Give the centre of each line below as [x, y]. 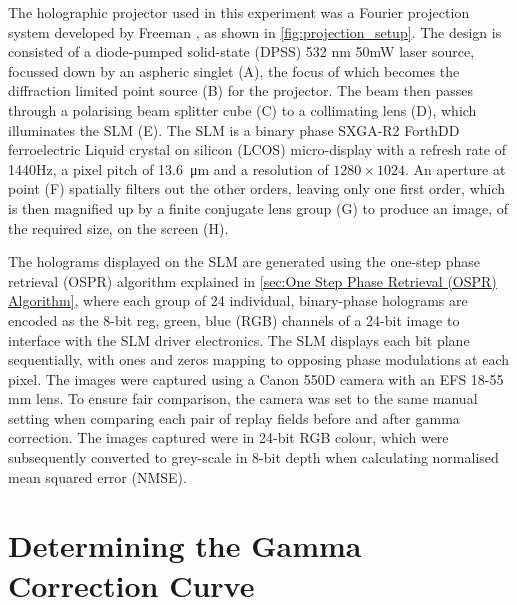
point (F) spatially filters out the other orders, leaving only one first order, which [257, 188]
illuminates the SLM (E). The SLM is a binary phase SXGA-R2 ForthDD [234, 129]
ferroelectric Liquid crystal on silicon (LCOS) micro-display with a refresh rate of [257, 149]
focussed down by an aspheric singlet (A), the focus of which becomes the [234, 70]
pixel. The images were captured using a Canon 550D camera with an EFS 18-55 [256, 378]
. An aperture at [455, 168]
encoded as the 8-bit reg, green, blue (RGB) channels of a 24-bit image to [234, 319]
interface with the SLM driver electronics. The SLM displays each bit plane [239, 339]
